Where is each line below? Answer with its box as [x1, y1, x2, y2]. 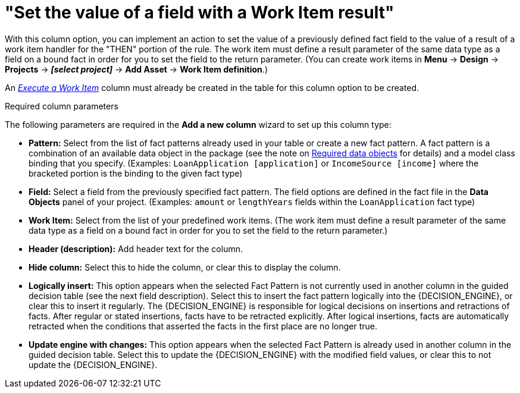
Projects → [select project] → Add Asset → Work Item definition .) [5, 64, 268, 74]
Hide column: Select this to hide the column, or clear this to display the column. [29, 262, 341, 272]
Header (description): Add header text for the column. [29, 243, 243, 254]
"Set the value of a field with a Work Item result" [5, 2, 394, 23]
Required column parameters [5, 100, 118, 111]
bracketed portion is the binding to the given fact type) [29, 168, 243, 178]
